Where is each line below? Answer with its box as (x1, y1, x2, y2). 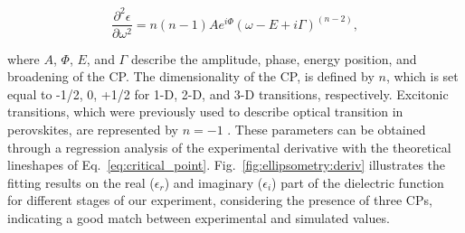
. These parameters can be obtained (227, 119, 426, 138)
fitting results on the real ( (7, 172, 155, 191)
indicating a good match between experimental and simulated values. (7, 208, 390, 227)
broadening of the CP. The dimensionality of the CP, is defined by (7, 67, 375, 86)
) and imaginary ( (164, 172, 263, 191)
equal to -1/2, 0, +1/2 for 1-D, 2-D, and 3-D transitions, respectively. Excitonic (7, 84, 449, 103)
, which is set (385, 67, 459, 86)
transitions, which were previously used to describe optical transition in (7, 102, 403, 121)
